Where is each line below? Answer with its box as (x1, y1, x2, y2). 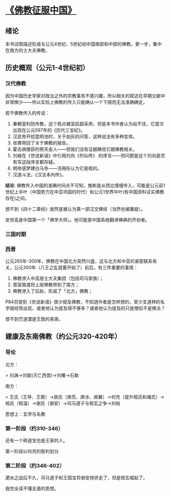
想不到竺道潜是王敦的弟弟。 (5, 316, 63, 322)
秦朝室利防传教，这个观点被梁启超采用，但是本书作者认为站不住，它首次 (12, 121, 164, 127)
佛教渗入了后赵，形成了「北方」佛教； (12, 288, 93, 294)
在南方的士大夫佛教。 (5, 47, 50, 53)
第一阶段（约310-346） (5, 425, 63, 432)
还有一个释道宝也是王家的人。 (5, 437, 67, 443)
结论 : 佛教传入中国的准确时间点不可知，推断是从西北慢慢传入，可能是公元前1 (5, 182, 165, 188)
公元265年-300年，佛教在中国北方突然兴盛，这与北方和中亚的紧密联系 (5, 258, 153, 264)
